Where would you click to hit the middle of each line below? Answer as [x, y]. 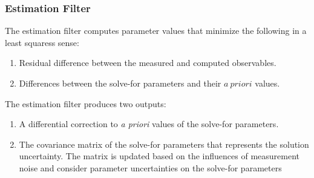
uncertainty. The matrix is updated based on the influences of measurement [159, 156]
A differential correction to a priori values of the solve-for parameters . [149, 124]
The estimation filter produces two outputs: [86, 103]
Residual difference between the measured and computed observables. [148, 63]
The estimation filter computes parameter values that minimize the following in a [156, 31]
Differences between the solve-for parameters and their [120, 83]
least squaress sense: [42, 42]
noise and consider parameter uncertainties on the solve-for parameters [150, 167]
